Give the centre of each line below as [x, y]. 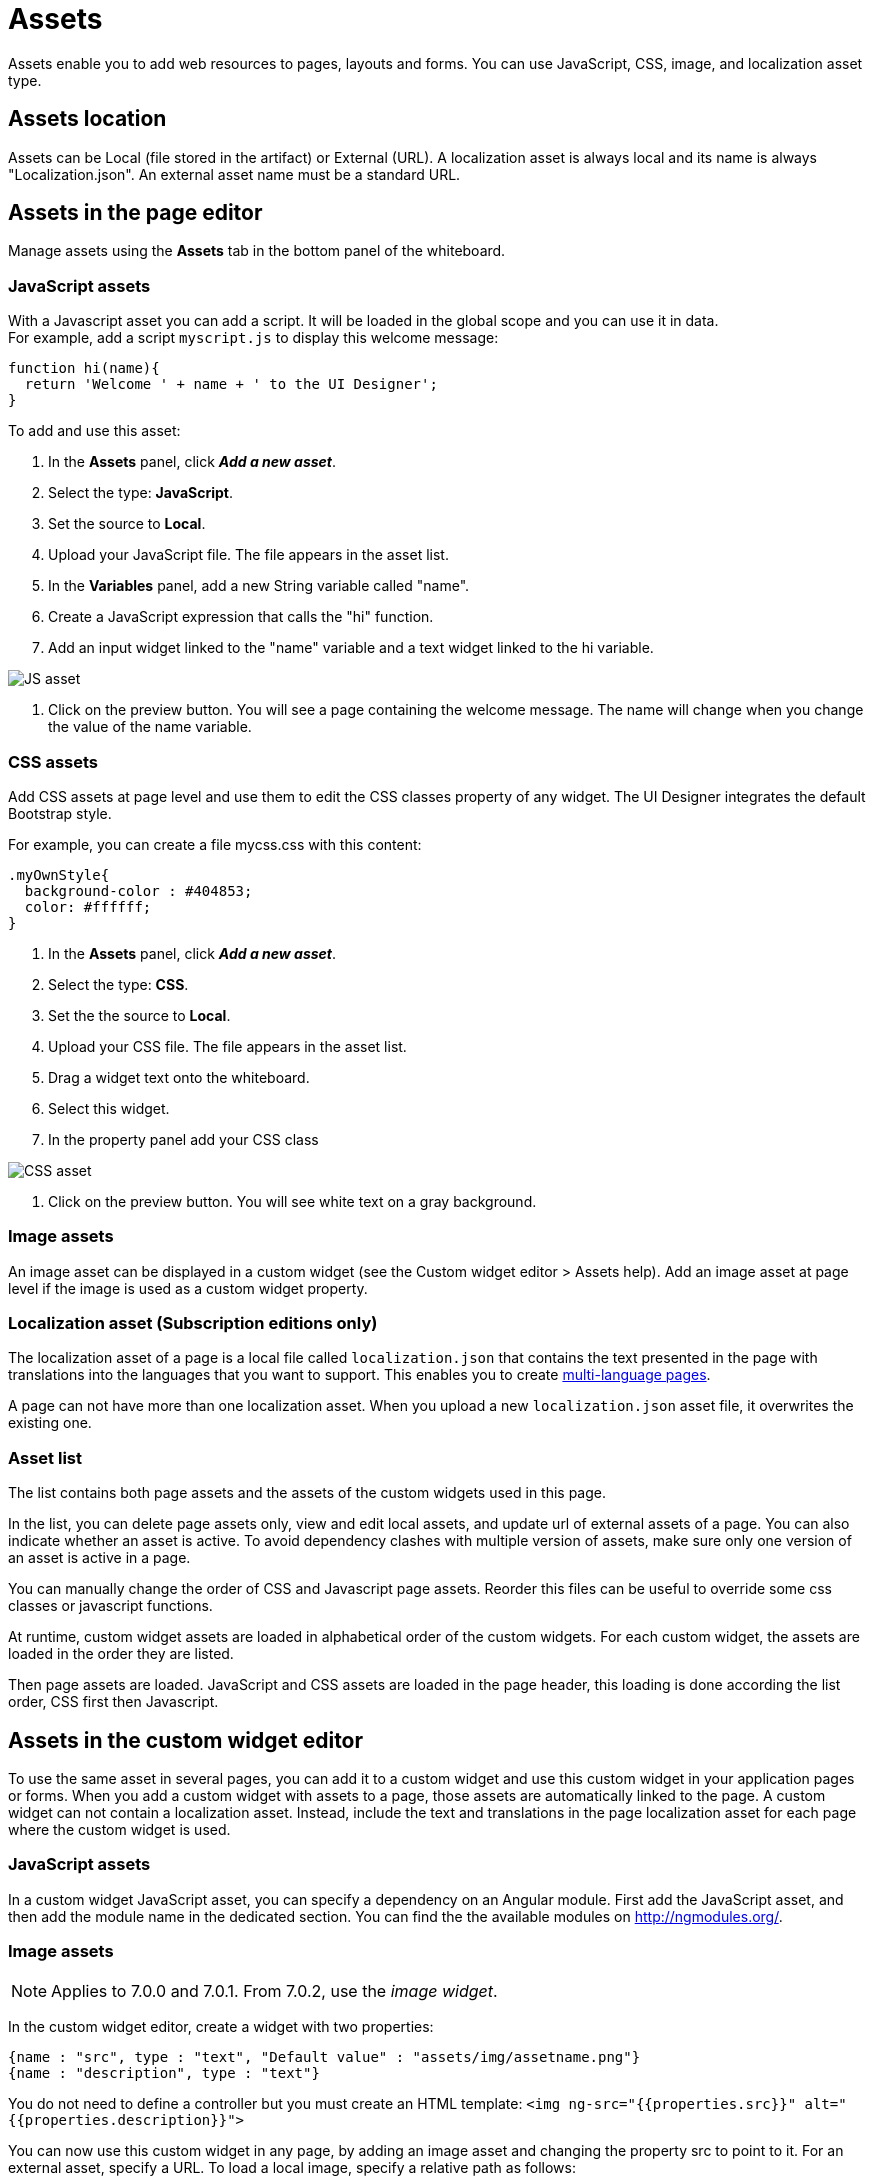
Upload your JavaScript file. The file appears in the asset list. [248, 555]
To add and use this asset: [94, 431]
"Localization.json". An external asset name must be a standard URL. [234, 174]
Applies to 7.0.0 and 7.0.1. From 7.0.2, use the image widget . [274, 1990]
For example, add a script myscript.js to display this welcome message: [253, 338]
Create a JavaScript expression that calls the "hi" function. [241, 617]
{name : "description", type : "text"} [164, 2072]
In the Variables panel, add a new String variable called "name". [259, 586]
